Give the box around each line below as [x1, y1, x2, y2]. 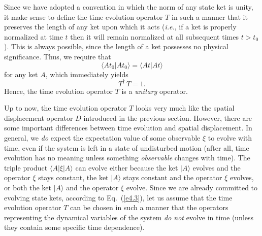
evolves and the [192, 162, 241, 173]
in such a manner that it [172, 11, 248, 22]
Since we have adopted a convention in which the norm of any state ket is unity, [4, 2, 253, 12]
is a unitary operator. [121, 85, 188, 96]
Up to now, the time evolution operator [4, 103, 127, 113]
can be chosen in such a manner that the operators [70, 202, 228, 213]
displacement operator [4, 112, 73, 123]
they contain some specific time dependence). [4, 222, 145, 232]
